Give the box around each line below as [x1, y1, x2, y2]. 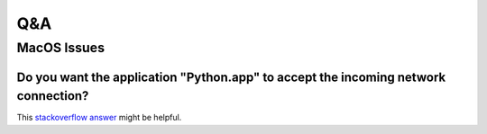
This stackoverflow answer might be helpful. [16, 112, 182, 123]
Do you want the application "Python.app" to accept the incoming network [16, 69, 446, 85]
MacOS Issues [16, 40, 106, 56]
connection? [16, 88, 89, 103]
